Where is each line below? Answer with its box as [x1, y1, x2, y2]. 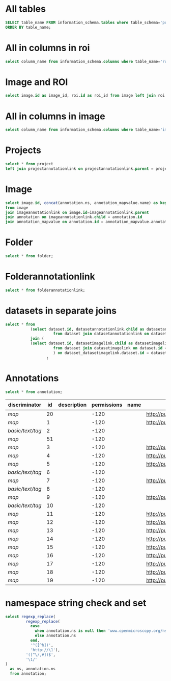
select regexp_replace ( [5, 614, 56, 619]
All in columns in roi [5, 42, 90, 54]
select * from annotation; [5, 389, 63, 394]
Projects [5, 144, 42, 156]
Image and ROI [5, 76, 68, 87]
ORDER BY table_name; [5, 25, 51, 30]
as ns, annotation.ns [10, 666, 56, 672]
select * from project [5, 162, 53, 167]
